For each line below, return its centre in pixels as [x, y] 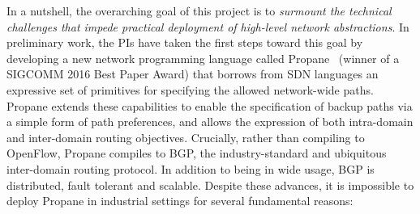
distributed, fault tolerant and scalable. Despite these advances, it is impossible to [210, 185]
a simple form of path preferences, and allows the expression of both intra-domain [210, 122]
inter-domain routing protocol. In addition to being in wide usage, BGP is [191, 168]
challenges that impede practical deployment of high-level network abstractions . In [208, 26]
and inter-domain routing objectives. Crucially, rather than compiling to [186, 137]
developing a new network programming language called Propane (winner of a [203, 58]
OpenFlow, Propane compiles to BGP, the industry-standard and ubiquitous [197, 153]
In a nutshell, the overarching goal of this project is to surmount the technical [199, 10]
